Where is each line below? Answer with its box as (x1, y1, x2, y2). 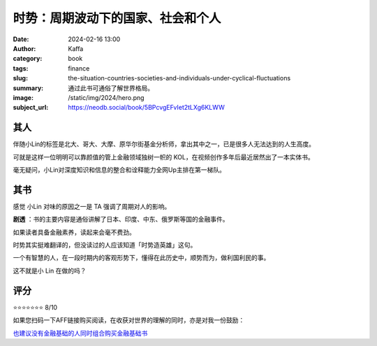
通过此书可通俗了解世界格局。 (68, 84, 154, 92)
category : (13, 55, 43, 63)
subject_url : (13, 103, 49, 112)
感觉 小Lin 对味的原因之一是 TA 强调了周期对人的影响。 (13, 202, 171, 210)
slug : (13, 74, 28, 82)
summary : (13, 84, 44, 92)
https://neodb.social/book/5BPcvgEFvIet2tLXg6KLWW (68, 103, 225, 112)
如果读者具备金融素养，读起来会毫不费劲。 (13, 228, 135, 236)
